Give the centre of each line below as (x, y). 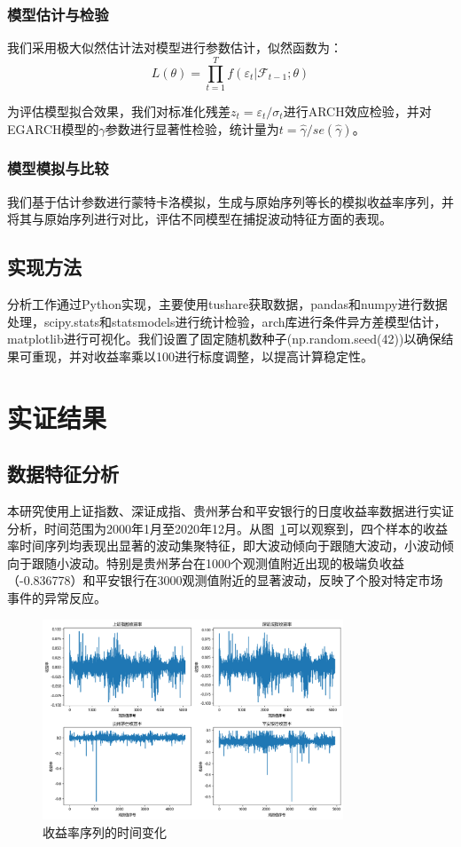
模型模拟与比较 (58, 168)
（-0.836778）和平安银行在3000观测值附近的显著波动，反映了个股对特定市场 (225, 580)
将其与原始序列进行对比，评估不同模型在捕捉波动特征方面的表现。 (199, 219)
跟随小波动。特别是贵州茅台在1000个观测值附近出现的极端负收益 (218, 562)
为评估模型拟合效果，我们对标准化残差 (119, 111)
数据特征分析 (63, 474)
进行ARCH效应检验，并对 (357, 111)
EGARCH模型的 (53, 128)
